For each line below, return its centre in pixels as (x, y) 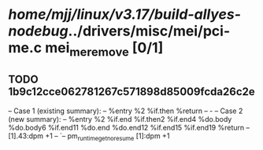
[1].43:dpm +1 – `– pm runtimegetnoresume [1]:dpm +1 (89, 137)
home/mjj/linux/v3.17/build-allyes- (125, 15)
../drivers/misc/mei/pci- (149, 31)
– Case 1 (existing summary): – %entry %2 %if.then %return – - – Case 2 (126, 111)
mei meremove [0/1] (104, 49)
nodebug (38, 31)
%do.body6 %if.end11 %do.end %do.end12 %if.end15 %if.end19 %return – (129, 127)
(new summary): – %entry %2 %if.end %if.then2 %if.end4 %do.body (120, 119)
